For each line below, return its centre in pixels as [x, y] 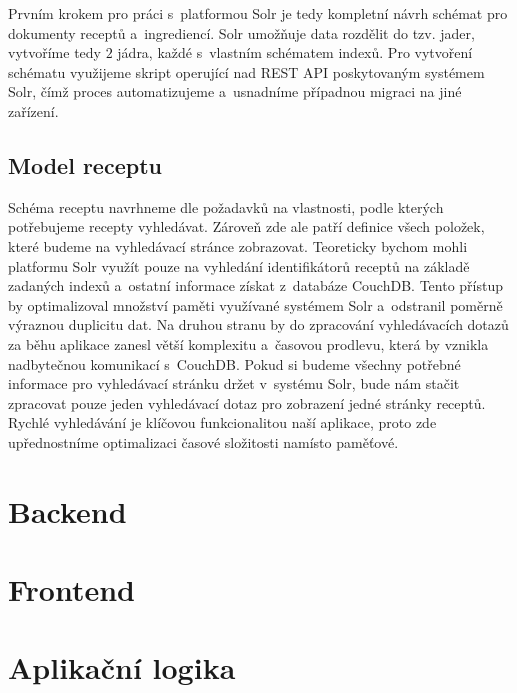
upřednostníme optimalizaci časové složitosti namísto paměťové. [203, 441]
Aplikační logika [122, 667]
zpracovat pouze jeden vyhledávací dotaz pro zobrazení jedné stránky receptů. [247, 402]
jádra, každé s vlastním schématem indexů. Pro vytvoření [295, 52]
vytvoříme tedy [54, 52]
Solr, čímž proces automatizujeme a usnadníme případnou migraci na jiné [235, 91]
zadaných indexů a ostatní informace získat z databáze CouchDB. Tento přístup [255, 285]
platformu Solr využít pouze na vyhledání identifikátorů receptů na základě [239, 265]
